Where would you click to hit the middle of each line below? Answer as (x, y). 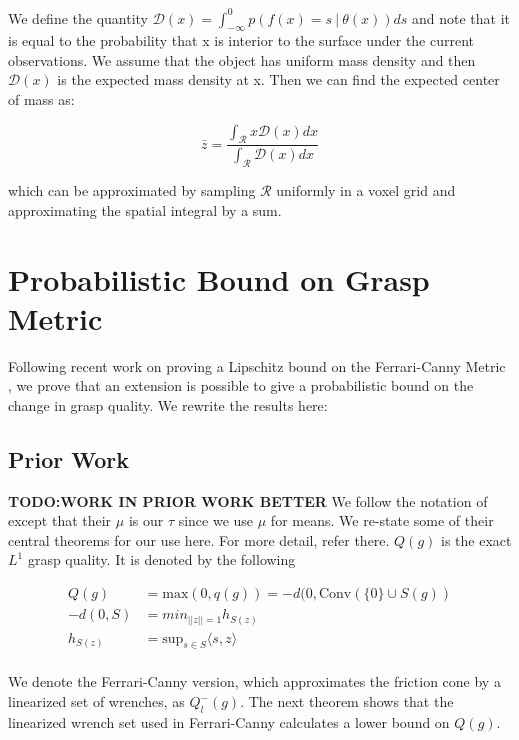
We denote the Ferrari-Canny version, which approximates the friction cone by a (254, 681)
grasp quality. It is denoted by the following (161, 559)
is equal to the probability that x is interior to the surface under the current (241, 40)
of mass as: (41, 99)
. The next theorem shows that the (347, 701)
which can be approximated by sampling (132, 190)
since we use (216, 520)
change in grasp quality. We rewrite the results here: (168, 404)
